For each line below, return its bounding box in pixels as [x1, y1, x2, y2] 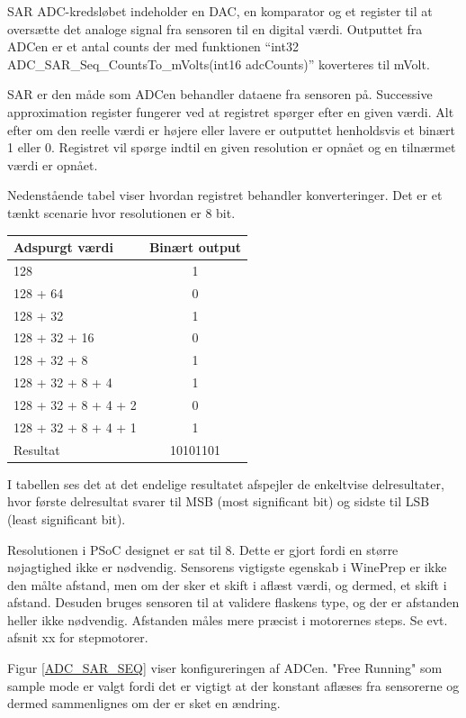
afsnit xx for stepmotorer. [7, 628, 148, 647]
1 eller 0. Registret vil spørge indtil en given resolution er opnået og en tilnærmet [7, 138, 456, 157]
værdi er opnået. [7, 155, 98, 174]
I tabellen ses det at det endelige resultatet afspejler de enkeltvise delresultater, [7, 474, 444, 493]
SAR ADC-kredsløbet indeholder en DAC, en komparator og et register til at [7, 2, 433, 20]
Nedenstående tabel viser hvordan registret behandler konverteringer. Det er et [7, 186, 443, 204]
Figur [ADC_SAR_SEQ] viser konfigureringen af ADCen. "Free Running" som [7, 659, 443, 677]
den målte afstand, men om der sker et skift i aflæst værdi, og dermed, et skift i [7, 575, 447, 594]
